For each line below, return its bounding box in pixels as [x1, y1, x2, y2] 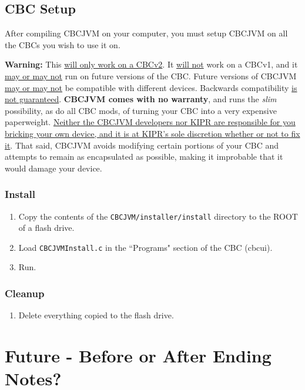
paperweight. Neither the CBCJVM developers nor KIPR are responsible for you [5, 116, 296, 128]
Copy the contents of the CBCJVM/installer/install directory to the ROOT [18, 210, 298, 222]
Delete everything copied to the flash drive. [18, 309, 174, 321]
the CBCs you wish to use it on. [5, 38, 120, 51]
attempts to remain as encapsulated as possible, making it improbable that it [5, 150, 283, 163]
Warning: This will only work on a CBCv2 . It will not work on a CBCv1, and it [5, 58, 298, 70]
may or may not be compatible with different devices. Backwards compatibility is [5, 81, 297, 93]
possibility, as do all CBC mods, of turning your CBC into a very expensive [5, 104, 277, 116]
